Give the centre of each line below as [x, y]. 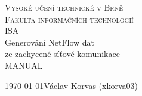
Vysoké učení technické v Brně [64, 7]
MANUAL [24, 65]
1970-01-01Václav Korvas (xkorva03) [71, 85]
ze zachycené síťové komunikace [62, 54]
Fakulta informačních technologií [69, 19]
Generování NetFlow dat [50, 42]
